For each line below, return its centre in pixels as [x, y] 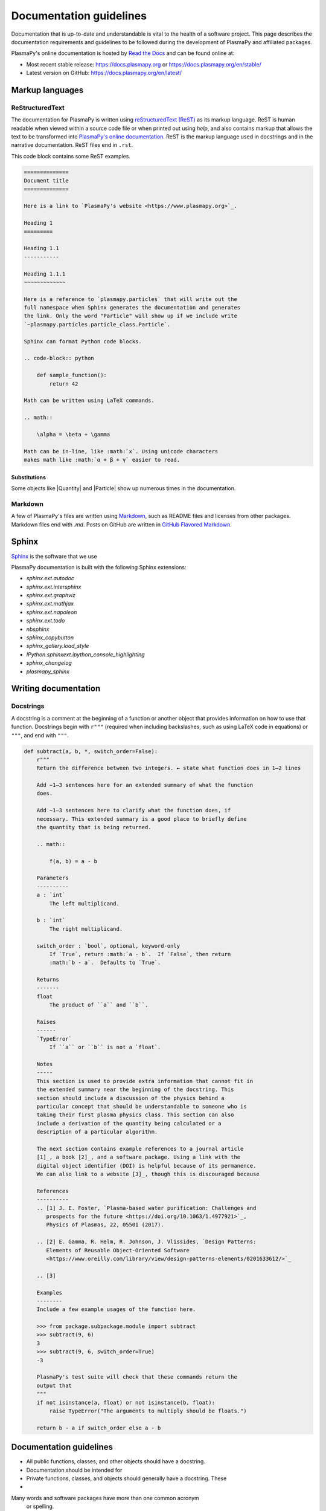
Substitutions [29, 477]
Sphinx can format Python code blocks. [83, 341]
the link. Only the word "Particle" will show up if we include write [131, 316]
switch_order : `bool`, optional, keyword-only [108, 946]
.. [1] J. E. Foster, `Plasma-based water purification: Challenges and [146, 1208]
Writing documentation [56, 689]
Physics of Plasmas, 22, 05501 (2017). [105, 1225]
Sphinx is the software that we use [54, 556]
